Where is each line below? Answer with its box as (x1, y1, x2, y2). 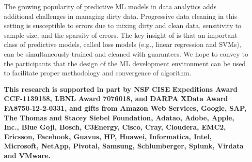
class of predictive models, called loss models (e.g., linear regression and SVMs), (4, 39, 241, 49)
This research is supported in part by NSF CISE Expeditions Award (4, 84, 237, 94)
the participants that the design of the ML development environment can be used (4, 58, 246, 68)
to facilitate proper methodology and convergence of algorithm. (4, 68, 191, 78)
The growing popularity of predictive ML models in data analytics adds (4, 1, 217, 11)
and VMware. (4, 150, 51, 160)
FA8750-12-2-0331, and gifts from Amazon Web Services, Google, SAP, (4, 103, 247, 113)
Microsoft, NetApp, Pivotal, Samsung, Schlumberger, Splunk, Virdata (4, 141, 244, 151)
